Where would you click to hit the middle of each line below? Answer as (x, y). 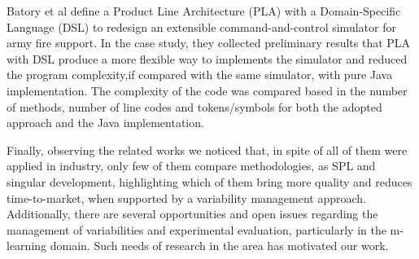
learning (27, 246)
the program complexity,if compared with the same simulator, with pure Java (200, 75)
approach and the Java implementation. (105, 123)
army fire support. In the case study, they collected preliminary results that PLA (209, 43)
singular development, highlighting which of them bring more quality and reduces (209, 181)
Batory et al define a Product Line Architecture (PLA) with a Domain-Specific (204, 11)
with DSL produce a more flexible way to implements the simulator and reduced (207, 58)
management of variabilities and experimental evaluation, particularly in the (196, 229)
